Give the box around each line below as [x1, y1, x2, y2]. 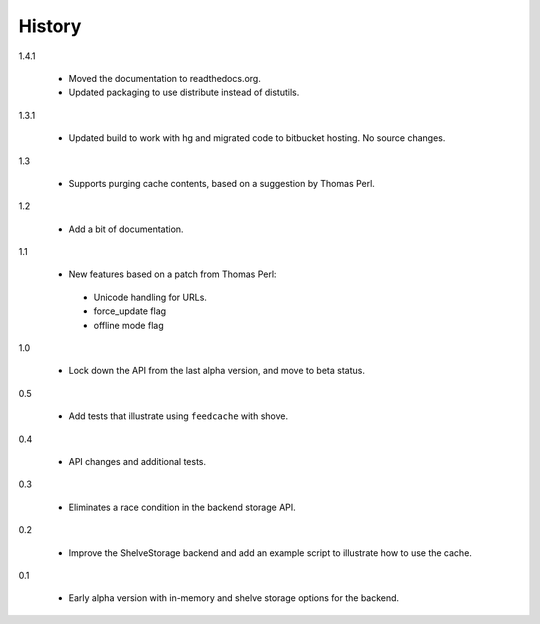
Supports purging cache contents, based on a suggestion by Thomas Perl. [68, 177, 375, 189]
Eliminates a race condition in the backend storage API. [68, 501, 297, 513]
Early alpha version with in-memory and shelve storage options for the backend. [68, 592, 400, 604]
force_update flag [93, 305, 167, 317]
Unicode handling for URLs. [93, 291, 207, 303]
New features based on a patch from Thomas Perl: [68, 268, 277, 280]
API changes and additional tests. [68, 455, 207, 467]
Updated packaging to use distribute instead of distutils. [68, 86, 300, 99]
